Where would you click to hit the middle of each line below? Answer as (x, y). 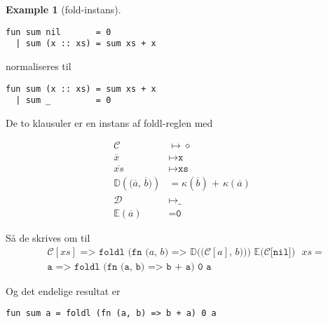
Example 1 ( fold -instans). (63, 9)
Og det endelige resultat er (63, 290)
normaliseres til (39, 66)
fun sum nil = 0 (59, 32)
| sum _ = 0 (63, 101)
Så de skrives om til (48, 238)
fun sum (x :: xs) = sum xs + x (81, 89)
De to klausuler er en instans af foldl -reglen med (109, 122)
